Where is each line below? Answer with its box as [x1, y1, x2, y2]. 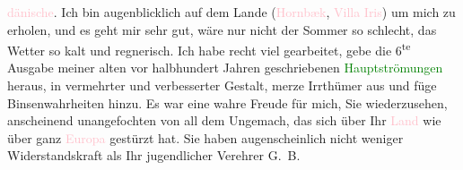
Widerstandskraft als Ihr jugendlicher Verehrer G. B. [7, 146, 301, 165]
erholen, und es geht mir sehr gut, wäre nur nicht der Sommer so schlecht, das [7, 20, 437, 38]
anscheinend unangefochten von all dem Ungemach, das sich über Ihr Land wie [7, 111, 441, 130]
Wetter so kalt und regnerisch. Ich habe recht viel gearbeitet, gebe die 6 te [7, 38, 411, 59]
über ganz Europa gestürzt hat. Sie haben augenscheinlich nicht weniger [7, 128, 404, 147]
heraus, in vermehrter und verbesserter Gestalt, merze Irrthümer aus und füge [7, 76, 437, 95]
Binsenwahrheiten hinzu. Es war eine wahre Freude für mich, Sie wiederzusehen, [7, 93, 448, 112]
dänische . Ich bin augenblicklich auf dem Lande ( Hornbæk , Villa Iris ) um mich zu [7, 3, 456, 21]
